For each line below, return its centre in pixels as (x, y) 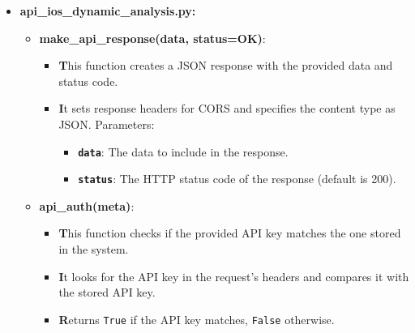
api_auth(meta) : (87, 205)
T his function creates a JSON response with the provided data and (226, 65)
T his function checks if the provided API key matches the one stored (230, 233)
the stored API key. (107, 292)
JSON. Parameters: (107, 124)
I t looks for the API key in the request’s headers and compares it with (234, 276)
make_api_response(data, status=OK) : (152, 38)
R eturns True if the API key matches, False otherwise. (197, 319)
